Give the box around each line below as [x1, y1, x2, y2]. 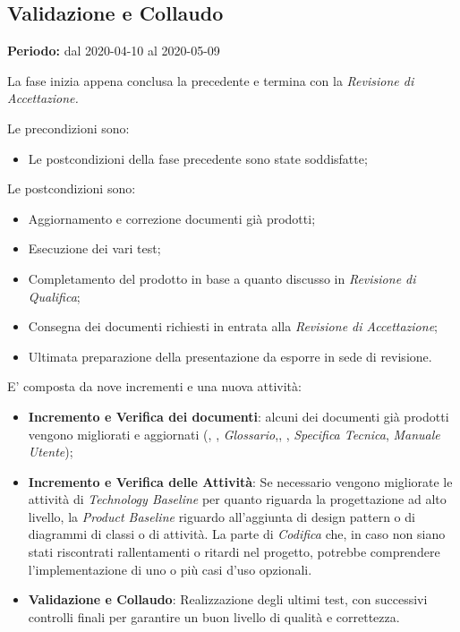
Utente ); [28, 442, 73, 461]
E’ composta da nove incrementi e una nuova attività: [7, 377, 302, 396]
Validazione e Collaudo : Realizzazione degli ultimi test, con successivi [28, 590, 428, 609]
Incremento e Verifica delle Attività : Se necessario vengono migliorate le [28, 472, 453, 491]
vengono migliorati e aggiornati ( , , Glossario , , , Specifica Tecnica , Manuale [28, 424, 440, 443]
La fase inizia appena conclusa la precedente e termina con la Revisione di [7, 71, 414, 90]
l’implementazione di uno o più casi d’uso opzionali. [28, 559, 312, 578]
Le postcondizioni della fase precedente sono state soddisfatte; [28, 149, 368, 167]
